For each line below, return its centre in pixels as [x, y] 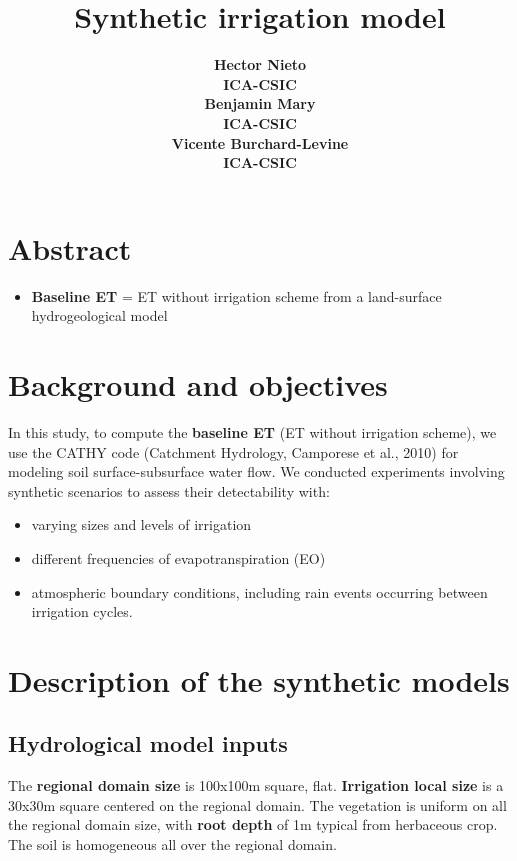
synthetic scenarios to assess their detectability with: [169, 490]
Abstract [70, 247]
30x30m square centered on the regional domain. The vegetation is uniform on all [257, 804]
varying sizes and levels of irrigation [141, 524]
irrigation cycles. [82, 611]
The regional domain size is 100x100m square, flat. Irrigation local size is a [256, 785]
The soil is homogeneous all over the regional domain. [172, 844]
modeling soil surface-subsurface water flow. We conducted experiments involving [256, 471]
